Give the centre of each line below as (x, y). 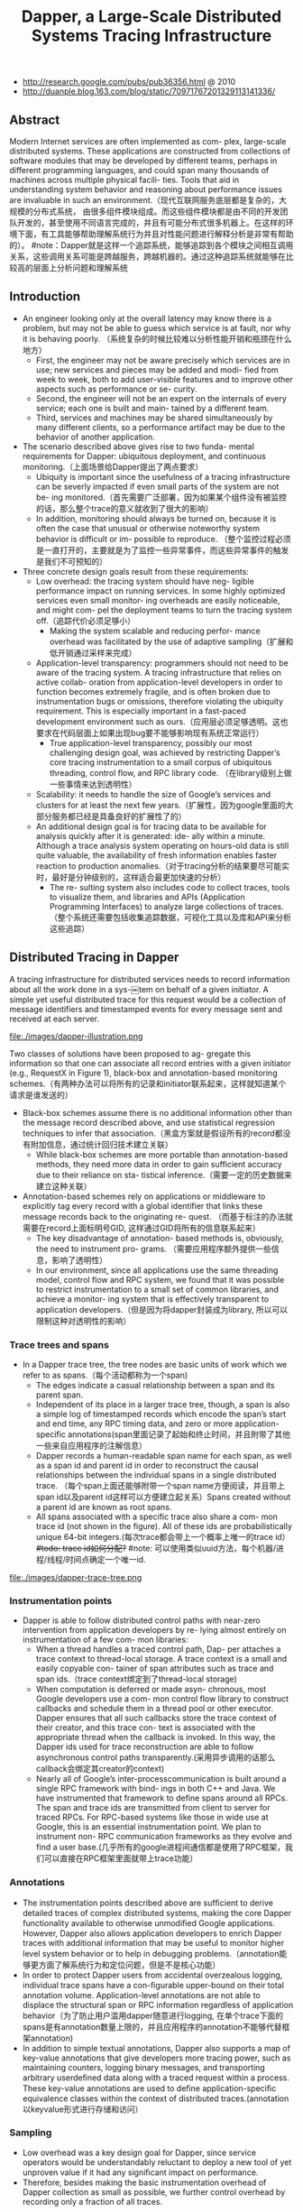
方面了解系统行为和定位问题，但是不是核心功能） (129, 1965)
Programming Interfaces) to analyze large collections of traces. (166, 906)
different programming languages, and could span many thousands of (139, 170)
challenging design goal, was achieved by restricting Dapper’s (165, 752)
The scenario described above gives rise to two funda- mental (138, 446)
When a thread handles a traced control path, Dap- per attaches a (158, 1649)
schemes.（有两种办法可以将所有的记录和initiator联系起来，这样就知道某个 (148, 1083)
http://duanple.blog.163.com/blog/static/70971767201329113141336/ (149, 91)
